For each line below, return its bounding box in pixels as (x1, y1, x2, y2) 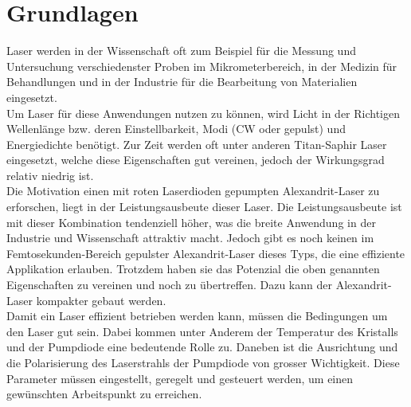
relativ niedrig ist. (6, 166, 94, 183)
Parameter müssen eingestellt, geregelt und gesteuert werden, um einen (6, 370, 354, 386)
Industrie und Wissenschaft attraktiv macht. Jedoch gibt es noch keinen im (6, 229, 374, 246)
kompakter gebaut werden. (36, 292, 166, 308)
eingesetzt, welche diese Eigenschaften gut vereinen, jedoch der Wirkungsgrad (6, 151, 385, 168)
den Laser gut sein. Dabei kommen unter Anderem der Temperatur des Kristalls (6, 323, 398, 339)
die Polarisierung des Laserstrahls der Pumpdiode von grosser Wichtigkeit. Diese (6, 354, 400, 370)
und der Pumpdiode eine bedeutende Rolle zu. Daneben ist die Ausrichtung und (6, 339, 398, 355)
